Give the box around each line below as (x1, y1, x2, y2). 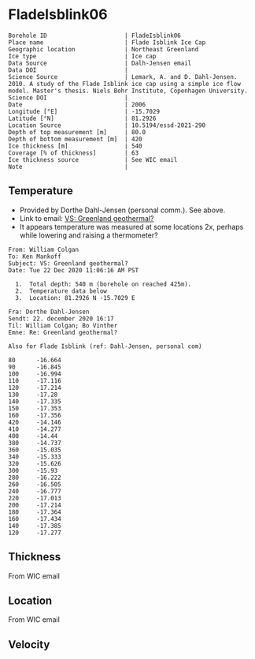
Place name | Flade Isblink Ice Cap (8, 38, 206, 47)
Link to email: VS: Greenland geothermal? (19, 213, 154, 223)
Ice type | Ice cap (8, 52, 157, 60)
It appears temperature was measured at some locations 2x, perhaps (19, 222, 244, 231)
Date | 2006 (8, 100, 146, 108)
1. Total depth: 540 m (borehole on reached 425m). (15, 280, 192, 288)
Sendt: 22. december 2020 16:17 (8, 314, 114, 323)
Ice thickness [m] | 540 (8, 142, 143, 150)
